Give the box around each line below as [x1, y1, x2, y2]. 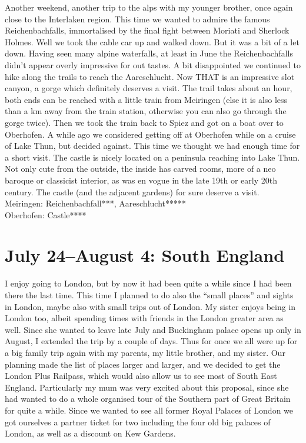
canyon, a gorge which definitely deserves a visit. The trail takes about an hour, [5, 82, 292, 94]
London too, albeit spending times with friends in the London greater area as [5, 312, 284, 324]
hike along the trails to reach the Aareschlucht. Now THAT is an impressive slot [5, 70, 295, 82]
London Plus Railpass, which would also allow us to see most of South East [5, 369, 277, 382]
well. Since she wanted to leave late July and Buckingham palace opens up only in [5, 323, 301, 335]
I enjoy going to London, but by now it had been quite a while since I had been [5, 277, 292, 289]
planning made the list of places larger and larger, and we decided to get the [5, 358, 281, 370]
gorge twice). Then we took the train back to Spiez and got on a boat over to [5, 116, 284, 128]
